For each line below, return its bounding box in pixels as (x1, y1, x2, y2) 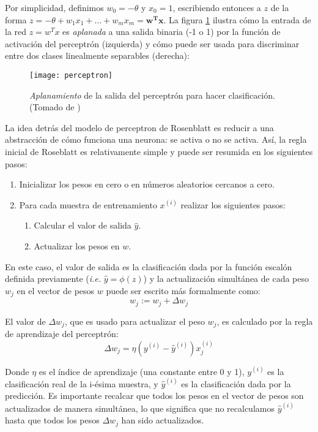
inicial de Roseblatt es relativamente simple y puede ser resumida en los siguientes (5, 145, 313, 157)
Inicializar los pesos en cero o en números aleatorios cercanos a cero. (19, 178, 275, 191)
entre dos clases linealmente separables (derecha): (5, 49, 190, 62)
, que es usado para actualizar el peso (64, 314, 205, 327)
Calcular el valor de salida (34, 219, 131, 232)
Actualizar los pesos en (34, 239, 120, 252)
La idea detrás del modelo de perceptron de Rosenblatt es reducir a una (5, 121, 274, 134)
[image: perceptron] (29, 70, 113, 80)
